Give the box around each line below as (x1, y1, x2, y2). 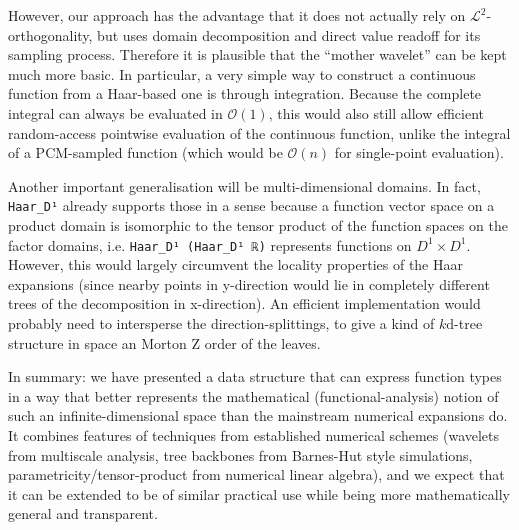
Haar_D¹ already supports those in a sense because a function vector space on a (8, 195, 495, 216)
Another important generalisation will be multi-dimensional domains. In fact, (8, 175, 481, 196)
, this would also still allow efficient (268, 102, 484, 123)
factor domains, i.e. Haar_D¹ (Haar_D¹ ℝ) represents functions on (8, 234, 412, 255)
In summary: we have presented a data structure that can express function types (8, 366, 502, 387)
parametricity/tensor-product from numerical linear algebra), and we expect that (8, 464, 505, 485)
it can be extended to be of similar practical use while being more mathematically (8, 483, 510, 504)
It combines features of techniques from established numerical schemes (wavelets (8, 425, 500, 445)
